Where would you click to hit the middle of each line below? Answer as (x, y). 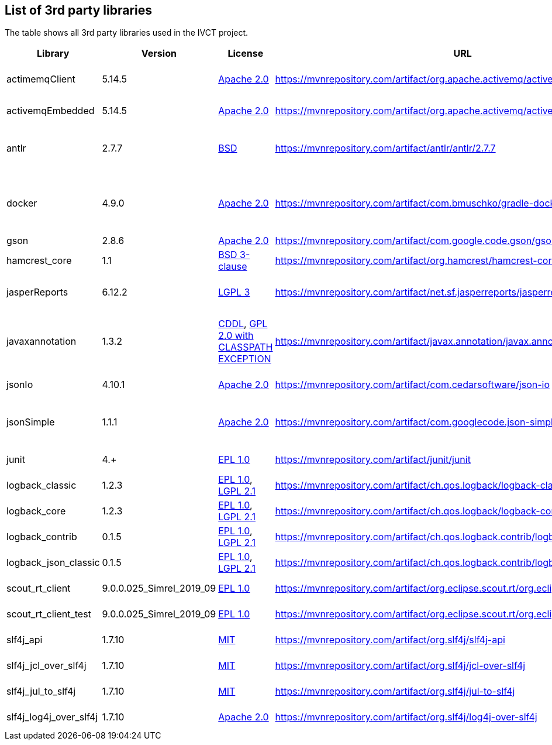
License (246, 54)
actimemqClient (41, 79)
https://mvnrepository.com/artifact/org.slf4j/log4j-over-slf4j (406, 717)
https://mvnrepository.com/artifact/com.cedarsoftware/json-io (412, 385)
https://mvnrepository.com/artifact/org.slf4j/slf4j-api (390, 640)
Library (53, 54)
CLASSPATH (246, 347)
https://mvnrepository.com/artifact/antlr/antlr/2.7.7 (385, 148)
